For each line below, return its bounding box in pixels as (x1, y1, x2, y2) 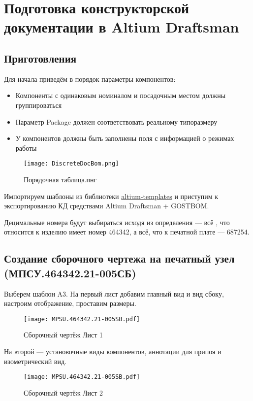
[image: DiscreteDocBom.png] (24, 160, 119, 167)
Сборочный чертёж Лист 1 (24, 330, 103, 340)
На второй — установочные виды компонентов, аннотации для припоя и (4, 346, 221, 356)
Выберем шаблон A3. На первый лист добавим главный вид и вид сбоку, (4, 288, 224, 299)
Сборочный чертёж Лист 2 (24, 387, 103, 398)
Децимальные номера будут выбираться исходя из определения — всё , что (4, 217, 230, 227)
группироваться (15, 100, 62, 110)
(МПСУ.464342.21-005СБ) (4, 265, 136, 280)
